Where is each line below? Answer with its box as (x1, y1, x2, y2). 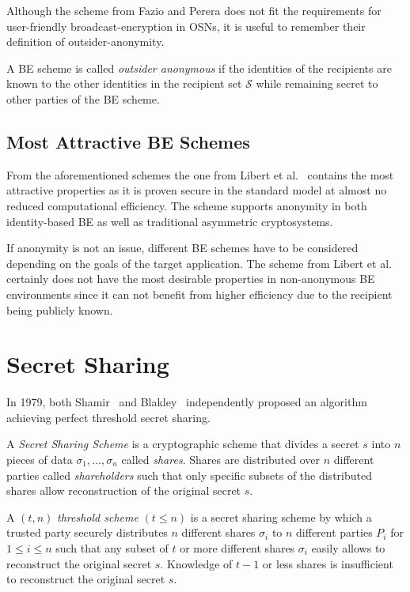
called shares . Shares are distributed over (121, 451, 321, 468)
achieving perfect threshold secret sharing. (6, 409, 211, 425)
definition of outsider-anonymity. (6, 33, 165, 50)
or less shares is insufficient (262, 555, 393, 571)
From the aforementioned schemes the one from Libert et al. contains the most (6, 166, 394, 183)
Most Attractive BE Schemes (6, 129, 250, 153)
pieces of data (6, 451, 73, 468)
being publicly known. (6, 301, 113, 318)
